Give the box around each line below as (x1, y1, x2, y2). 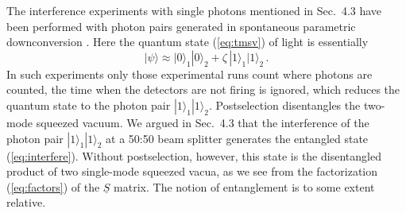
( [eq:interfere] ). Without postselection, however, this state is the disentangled (6, 147, 381, 164)
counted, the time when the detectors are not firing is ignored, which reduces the (6, 81, 400, 98)
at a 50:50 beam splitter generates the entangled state (106, 130, 369, 146)
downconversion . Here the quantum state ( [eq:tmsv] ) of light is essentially (6, 33, 369, 50)
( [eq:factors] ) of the (6, 178, 100, 195)
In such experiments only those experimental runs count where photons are (6, 65, 373, 82)
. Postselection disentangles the (208, 96, 361, 113)
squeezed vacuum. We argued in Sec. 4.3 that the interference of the (36, 114, 369, 130)
